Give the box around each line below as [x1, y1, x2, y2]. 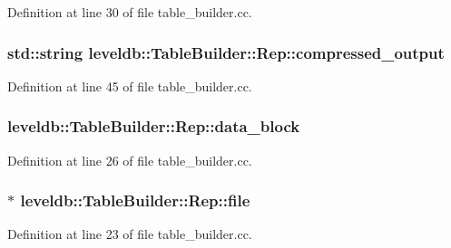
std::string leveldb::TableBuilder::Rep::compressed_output [7, 41, 445, 63]
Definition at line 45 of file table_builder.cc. [7, 76, 252, 95]
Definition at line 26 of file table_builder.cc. [7, 150, 252, 169]
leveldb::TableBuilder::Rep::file [20, 189, 250, 212]
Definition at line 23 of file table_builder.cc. [7, 224, 252, 243]
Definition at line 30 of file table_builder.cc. [7, 3, 252, 21]
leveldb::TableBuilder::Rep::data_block [7, 115, 300, 138]
